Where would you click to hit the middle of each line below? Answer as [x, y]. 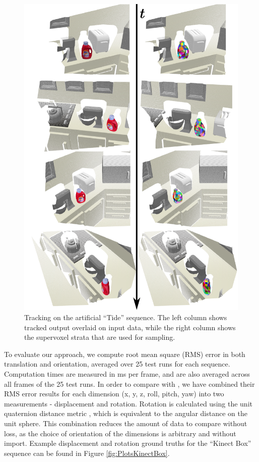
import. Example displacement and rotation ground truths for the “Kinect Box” [128, 443]
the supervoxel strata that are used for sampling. [100, 337]
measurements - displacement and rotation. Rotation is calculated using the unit [128, 403]
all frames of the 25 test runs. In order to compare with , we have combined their [129, 383]
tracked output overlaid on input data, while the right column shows [130, 327]
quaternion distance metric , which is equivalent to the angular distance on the [126, 413]
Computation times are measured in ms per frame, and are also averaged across [127, 373]
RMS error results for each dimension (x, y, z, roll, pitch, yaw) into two [114, 394]
